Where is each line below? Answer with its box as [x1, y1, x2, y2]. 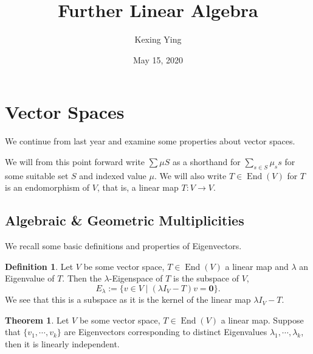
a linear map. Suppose [221, 313, 304, 326]
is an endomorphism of [5, 181, 90, 194]
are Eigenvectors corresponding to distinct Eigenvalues [64, 325, 267, 338]
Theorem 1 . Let [5, 313, 69, 326]
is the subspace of [173, 272, 239, 285]
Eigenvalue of [5, 272, 55, 285]
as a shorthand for [172, 155, 241, 168]
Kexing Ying [134, 33, 182, 46]
